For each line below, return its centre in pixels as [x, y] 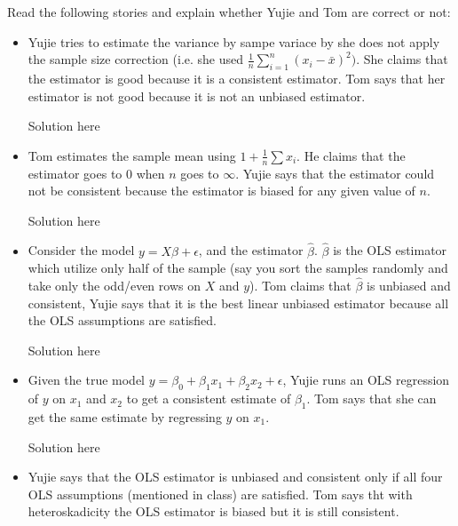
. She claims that [402, 59]
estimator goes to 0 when [96, 173]
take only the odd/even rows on [114, 285]
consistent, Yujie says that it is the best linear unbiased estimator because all [238, 303]
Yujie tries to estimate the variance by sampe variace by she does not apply [234, 41]
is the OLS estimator [390, 250]
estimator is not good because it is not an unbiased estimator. [197, 96]
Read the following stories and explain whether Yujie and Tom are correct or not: [229, 12]
